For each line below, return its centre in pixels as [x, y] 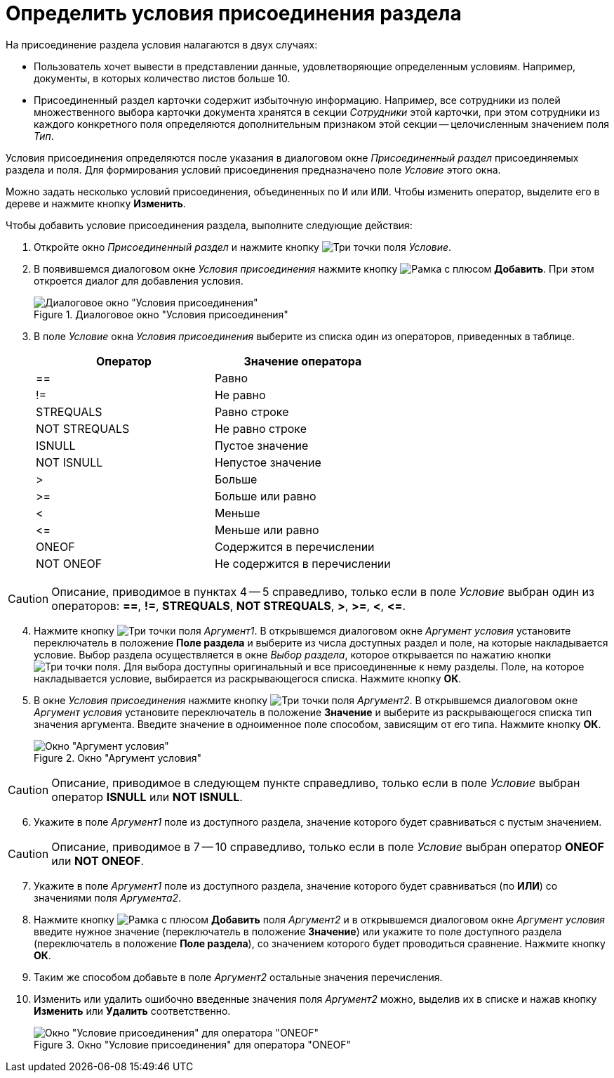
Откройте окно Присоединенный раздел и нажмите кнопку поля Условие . [243, 247]
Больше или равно [265, 496]
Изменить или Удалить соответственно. [132, 1011]
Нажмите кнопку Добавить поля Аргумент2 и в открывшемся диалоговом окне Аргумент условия [320, 919]
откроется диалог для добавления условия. [139, 280]
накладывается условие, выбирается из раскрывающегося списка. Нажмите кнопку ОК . [248, 678]
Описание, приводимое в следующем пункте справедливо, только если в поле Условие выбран [316, 782]
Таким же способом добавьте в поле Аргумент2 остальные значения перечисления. [238, 977]
